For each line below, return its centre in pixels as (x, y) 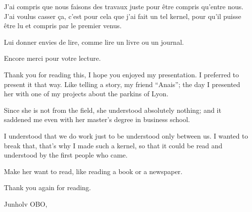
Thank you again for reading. (48, 187)
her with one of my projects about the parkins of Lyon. (86, 94)
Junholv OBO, (26, 203)
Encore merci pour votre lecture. (53, 58)
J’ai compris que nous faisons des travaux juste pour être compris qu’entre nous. (124, 6)
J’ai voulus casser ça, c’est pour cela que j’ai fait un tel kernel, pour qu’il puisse (123, 16)
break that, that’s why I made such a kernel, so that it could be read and (113, 145)
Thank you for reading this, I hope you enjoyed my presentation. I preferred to (122, 74)
